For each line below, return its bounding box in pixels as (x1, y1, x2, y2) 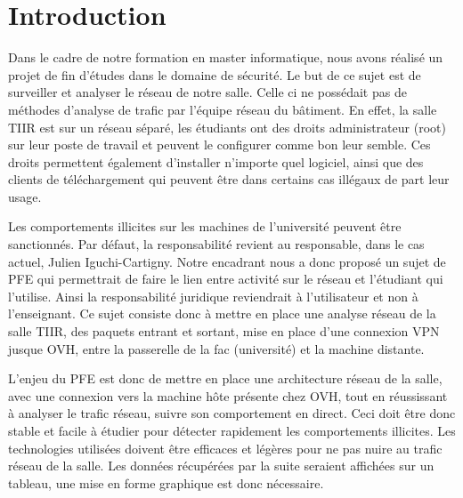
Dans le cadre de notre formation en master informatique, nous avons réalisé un (8, 48, 443, 67)
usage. (8, 187, 42, 205)
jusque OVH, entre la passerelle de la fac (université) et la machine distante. (8, 339, 425, 357)
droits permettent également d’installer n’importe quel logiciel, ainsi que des (8, 152, 424, 171)
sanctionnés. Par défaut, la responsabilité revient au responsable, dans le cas (8, 235, 425, 253)
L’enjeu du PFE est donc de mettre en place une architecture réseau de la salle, (8, 369, 443, 388)
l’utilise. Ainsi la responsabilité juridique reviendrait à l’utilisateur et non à (8, 286, 418, 305)
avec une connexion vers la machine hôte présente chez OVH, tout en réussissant (8, 386, 448, 405)
